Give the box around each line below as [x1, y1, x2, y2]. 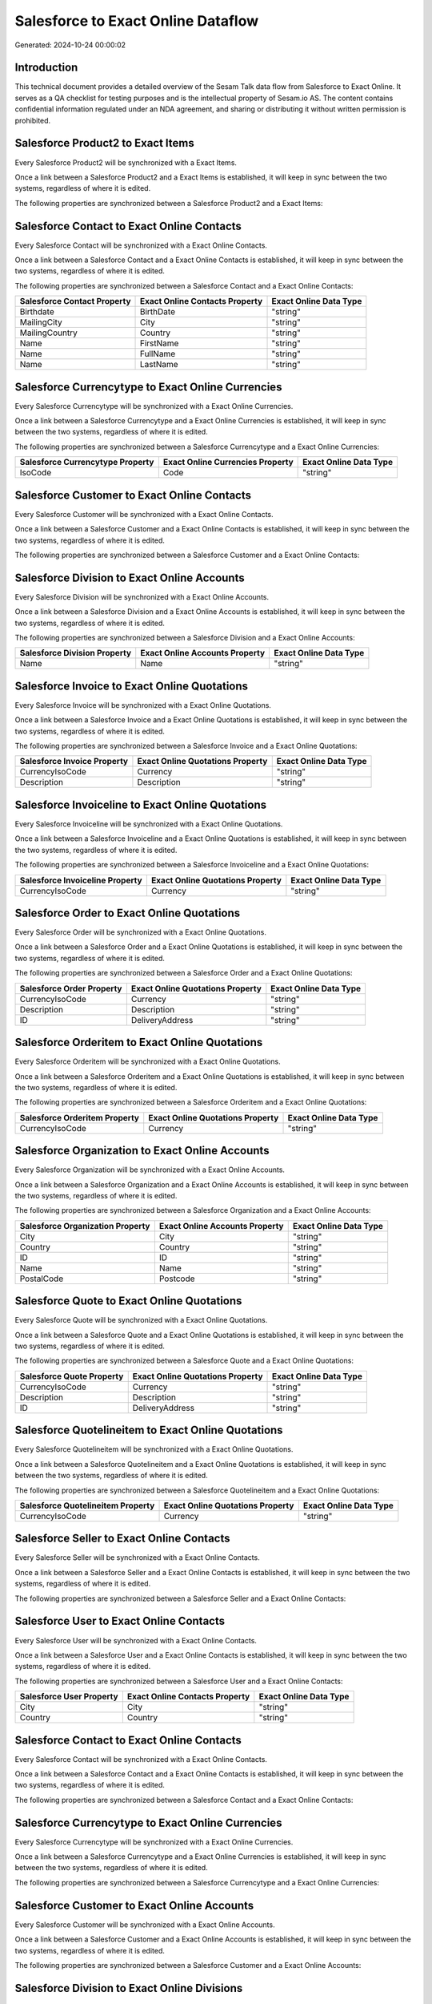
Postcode [158, 1273, 195, 1284]
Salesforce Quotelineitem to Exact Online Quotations [14, 1424, 283, 1437]
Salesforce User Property [19, 1691, 119, 1703]
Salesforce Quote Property [19, 1371, 124, 1382]
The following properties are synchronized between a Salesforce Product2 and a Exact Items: [14, 198, 323, 208]
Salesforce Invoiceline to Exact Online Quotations [14, 798, 267, 811]
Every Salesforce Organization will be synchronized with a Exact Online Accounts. [14, 1165, 286, 1174]
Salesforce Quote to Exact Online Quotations [14, 1295, 242, 1308]
